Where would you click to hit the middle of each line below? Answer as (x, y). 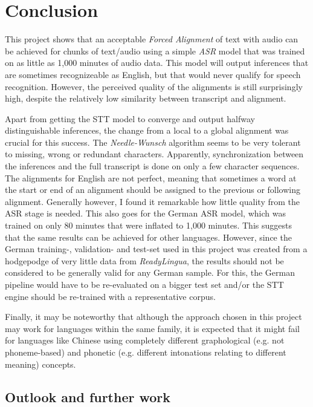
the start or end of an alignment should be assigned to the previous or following (153, 190)
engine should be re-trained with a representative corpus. (110, 296)
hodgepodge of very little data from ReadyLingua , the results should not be (144, 260)
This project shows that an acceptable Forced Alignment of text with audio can (152, 39)
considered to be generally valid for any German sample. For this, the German (150, 272)
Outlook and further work (88, 396)
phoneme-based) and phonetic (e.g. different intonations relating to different (146, 352)
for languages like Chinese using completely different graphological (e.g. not (145, 340)
